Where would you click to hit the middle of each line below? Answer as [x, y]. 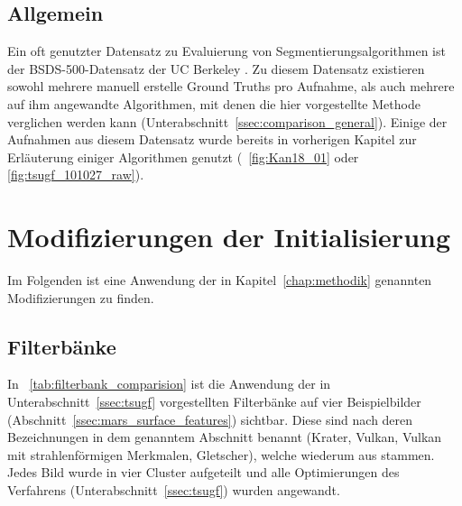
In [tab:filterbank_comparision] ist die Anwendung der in [169, 384]
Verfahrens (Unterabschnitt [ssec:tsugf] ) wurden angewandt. [174, 490]
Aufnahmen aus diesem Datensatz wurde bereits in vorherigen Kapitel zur [212, 139]
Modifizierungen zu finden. [81, 297]
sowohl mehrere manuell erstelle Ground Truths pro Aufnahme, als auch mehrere [231, 86]
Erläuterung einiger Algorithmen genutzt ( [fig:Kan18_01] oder [183, 156]
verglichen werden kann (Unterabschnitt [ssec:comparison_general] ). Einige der [227, 121]
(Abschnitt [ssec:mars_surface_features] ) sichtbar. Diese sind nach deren [210, 419]
